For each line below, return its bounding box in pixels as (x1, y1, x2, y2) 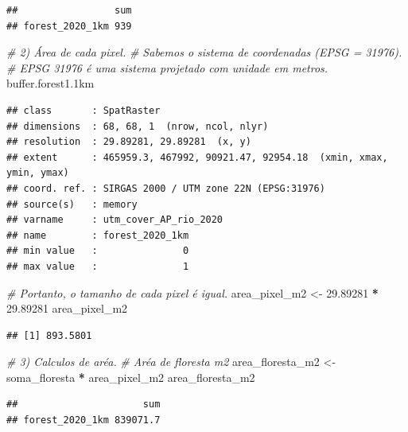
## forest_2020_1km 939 (6, 20, 132, 32)
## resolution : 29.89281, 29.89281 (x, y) (6, 136, 251, 148)
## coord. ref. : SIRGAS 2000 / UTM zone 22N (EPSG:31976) (6, 182, 325, 194)
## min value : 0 (6, 245, 189, 257)
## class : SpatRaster (6, 104, 161, 116)
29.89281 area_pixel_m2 (6, 300, 128, 317)
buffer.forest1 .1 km (6, 75, 95, 91)
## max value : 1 (6, 260, 189, 272)
